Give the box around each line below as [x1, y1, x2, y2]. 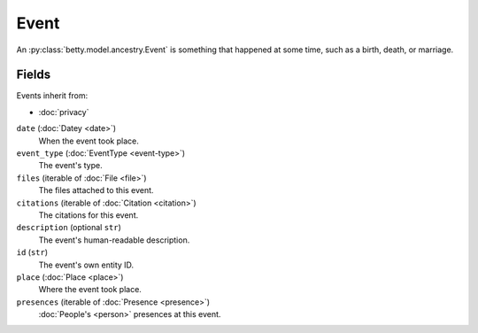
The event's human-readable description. [38, 235, 190, 245]
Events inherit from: [16, 90, 89, 101]
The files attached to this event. [38, 185, 154, 196]
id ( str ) [16, 247, 49, 258]
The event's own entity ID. [38, 259, 135, 270]
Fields [16, 67, 51, 82]
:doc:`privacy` [38, 106, 89, 117]
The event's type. [38, 160, 103, 171]
